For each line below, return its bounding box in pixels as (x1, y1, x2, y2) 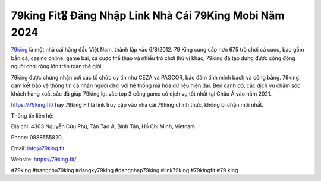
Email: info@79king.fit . (11, 145, 67, 152)
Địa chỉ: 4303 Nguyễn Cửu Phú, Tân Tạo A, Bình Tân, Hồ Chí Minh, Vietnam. (11, 123, 197, 130)
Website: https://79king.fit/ (11, 155, 77, 163)
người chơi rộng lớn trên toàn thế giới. (11, 63, 103, 70)
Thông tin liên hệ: (11, 112, 54, 119)
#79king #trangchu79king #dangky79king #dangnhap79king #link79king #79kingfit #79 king (11, 167, 238, 174)
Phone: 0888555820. (11, 134, 64, 141)
